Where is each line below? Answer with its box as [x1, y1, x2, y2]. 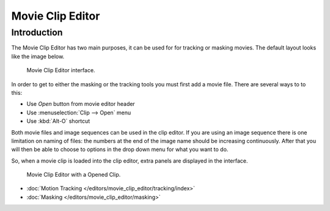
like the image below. [11, 53, 65, 60]
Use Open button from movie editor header [26, 100, 136, 108]
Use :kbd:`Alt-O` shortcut [26, 117, 90, 125]
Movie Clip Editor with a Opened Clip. [26, 171, 121, 179]
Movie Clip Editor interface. [26, 67, 95, 74]
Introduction [11, 27, 63, 38]
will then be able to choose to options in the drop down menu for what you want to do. [11, 146, 229, 153]
